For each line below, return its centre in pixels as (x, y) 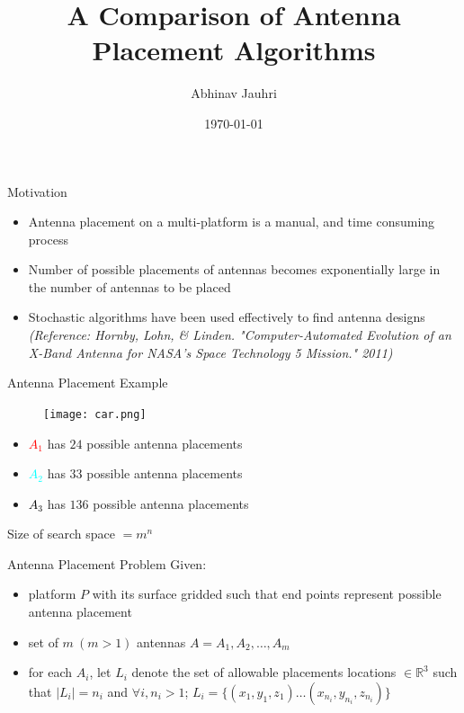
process (48, 239)
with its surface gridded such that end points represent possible (267, 594)
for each (50, 672)
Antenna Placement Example (88, 383)
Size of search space (61, 534)
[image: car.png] (95, 414)
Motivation (37, 191)
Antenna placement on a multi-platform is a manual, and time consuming (232, 222)
